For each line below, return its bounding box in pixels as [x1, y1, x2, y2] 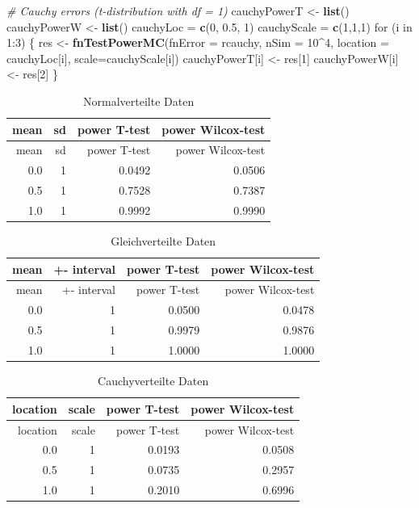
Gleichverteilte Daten [111, 233, 216, 250]
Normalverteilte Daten [83, 92, 195, 109]
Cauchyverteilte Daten [98, 372, 209, 389]
